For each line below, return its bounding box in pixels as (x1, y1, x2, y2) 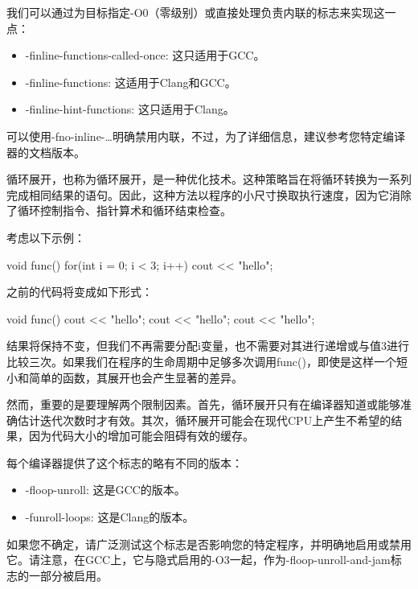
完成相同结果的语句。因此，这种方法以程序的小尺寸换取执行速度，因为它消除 (6, 186, 412, 203)
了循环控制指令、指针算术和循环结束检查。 (6, 202, 232, 219)
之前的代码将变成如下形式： (6, 283, 153, 300)
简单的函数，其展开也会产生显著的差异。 (28, 369, 243, 385)
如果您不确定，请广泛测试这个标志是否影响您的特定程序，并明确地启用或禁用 (6, 535, 412, 552)
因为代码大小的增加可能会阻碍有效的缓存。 (28, 427, 254, 444)
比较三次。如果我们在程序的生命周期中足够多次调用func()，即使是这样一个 (6, 352, 396, 369)
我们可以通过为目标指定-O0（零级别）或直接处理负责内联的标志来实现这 (6, 4, 385, 20)
